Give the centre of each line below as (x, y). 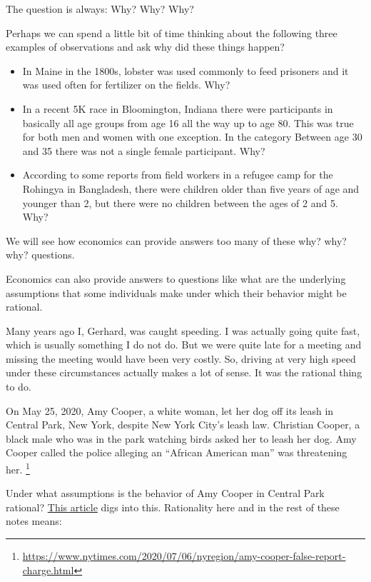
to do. (19, 387)
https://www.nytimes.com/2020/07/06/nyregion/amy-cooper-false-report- (184, 556)
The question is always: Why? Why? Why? (100, 9)
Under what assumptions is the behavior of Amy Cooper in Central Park (165, 493)
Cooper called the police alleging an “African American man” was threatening (177, 452)
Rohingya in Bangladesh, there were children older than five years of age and (191, 188)
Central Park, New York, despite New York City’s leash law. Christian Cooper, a (183, 425)
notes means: (34, 521)
